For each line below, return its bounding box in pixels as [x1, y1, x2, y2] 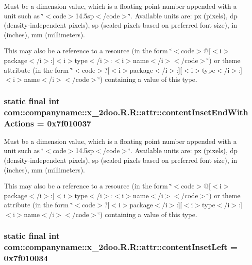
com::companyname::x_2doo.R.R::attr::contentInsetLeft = [4, 241, 238, 253]
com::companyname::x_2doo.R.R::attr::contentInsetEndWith [4, 106, 249, 118]
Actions [4, 117, 34, 129]
